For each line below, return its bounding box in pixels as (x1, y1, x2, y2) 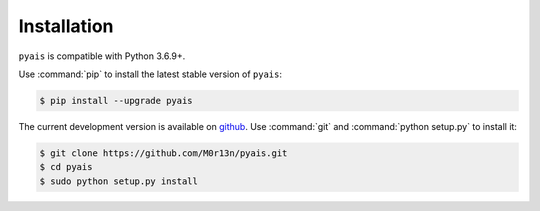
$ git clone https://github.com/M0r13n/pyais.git (39, 147, 288, 159)
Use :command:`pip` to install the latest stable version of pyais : (18, 68, 282, 80)
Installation (18, 15, 114, 37)
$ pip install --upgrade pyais (39, 95, 194, 106)
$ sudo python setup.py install (39, 175, 199, 187)
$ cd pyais (39, 161, 93, 173)
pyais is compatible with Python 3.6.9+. (18, 50, 186, 62)
